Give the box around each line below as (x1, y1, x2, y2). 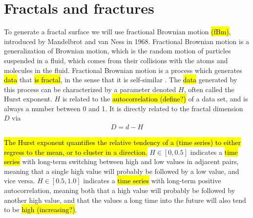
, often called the (184, 84, 234, 94)
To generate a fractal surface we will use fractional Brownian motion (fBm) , (4, 26, 231, 37)
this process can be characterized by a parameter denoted (4, 84, 176, 94)
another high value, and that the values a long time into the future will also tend (4, 194, 246, 205)
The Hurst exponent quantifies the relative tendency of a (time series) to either (4, 137, 241, 147)
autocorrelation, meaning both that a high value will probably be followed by (4, 185, 235, 195)
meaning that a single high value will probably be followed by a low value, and (4, 166, 239, 176)
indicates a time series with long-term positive (83, 175, 221, 186)
